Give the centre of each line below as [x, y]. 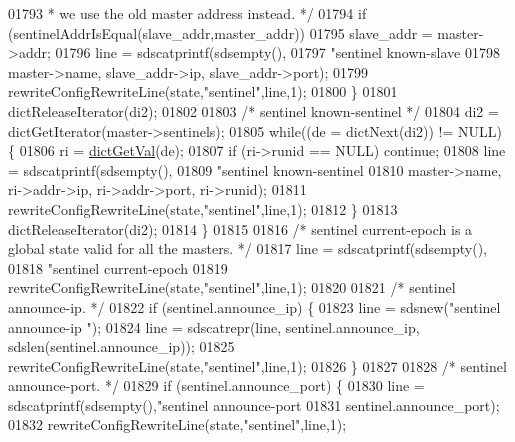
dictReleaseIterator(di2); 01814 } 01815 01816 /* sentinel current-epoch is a [240, 228]
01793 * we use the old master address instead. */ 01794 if [187, 13]
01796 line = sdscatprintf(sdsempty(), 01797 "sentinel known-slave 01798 [277, 52]
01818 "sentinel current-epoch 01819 [118, 267]
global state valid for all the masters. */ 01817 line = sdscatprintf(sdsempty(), [247, 248]
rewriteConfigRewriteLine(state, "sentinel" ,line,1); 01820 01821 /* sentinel [232, 287]
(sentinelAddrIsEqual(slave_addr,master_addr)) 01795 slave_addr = [220, 32]
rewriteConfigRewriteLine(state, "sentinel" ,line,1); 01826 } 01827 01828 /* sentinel [257, 365]
